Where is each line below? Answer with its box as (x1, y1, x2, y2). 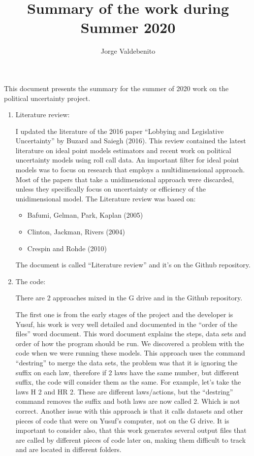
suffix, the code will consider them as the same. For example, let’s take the (15, 377, 241, 387)
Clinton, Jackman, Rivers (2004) (27, 227, 126, 237)
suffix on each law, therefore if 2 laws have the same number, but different (15, 367, 239, 377)
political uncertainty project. (4, 93, 91, 103)
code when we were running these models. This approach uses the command (15, 348, 245, 358)
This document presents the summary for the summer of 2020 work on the (4, 83, 229, 93)
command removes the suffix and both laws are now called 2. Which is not (15, 396, 240, 406)
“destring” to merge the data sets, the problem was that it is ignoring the (15, 357, 238, 367)
